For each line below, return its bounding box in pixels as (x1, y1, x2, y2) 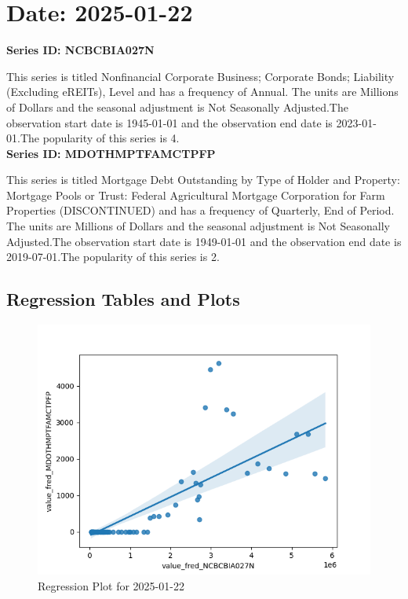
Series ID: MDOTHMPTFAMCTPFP (6, 145, 216, 161)
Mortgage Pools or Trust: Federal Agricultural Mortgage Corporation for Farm (6, 186, 385, 203)
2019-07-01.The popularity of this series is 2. (6, 248, 220, 265)
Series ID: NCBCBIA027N (6, 42, 155, 58)
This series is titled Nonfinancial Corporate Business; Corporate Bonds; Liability (6, 68, 395, 84)
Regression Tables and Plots (6, 287, 240, 311)
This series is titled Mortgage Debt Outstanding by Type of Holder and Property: (6, 171, 400, 188)
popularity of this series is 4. (42, 130, 180, 146)
